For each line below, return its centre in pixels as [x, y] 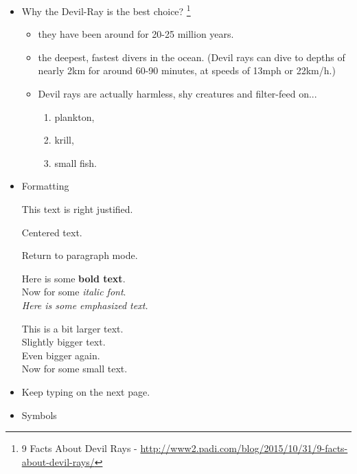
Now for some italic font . [74, 292]
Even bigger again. [61, 355]
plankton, [74, 116]
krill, [64, 140]
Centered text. [52, 232]
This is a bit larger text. [72, 328]
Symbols [39, 415]
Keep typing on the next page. [86, 391]
